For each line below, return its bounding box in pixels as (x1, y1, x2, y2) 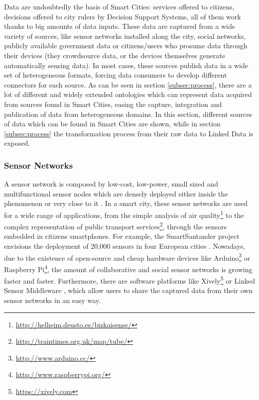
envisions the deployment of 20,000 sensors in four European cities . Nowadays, (4, 241, 246, 251)
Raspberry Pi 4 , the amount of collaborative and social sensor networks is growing (4, 262, 253, 274)
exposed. (4, 138, 30, 148)
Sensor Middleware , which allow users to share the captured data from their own (4, 285, 253, 296)
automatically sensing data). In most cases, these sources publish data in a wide (4, 60, 248, 70)
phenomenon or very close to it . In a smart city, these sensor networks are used (4, 198, 248, 208)
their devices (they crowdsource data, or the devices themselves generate (4, 50, 225, 60)
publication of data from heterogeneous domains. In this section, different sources (4, 108, 253, 119)
